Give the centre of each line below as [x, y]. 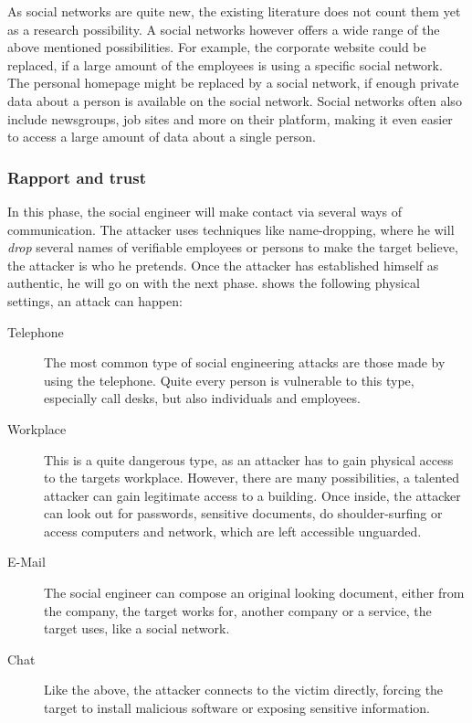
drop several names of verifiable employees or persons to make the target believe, [233, 247]
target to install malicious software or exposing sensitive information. [237, 708]
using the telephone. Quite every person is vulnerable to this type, [229, 380]
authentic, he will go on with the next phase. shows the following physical [214, 283]
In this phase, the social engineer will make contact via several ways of [205, 211]
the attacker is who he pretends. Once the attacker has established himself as [223, 265]
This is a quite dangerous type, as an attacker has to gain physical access [249, 459]
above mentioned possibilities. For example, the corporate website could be [217, 47]
